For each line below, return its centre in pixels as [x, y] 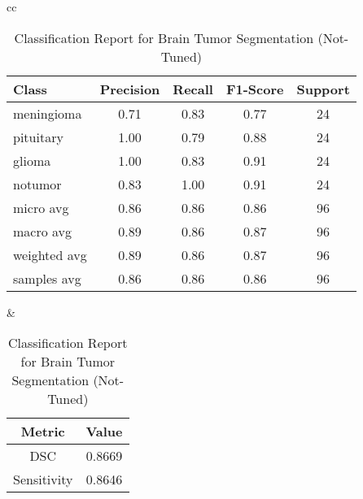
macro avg [43, 231]
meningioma [48, 113]
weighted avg [50, 254]
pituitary [38, 137]
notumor [37, 184]
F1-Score [255, 89]
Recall [193, 89]
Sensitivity [43, 479]
